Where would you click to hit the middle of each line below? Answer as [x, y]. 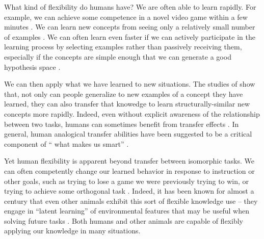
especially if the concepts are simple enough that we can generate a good [118, 56]
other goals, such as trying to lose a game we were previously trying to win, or [127, 181]
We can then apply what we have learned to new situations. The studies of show [130, 84]
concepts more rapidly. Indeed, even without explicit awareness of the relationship [132, 113]
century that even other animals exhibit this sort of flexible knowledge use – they [131, 201]
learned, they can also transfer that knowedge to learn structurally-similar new [127, 104]
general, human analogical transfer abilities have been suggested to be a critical [128, 134]
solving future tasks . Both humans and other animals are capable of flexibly [124, 220]
